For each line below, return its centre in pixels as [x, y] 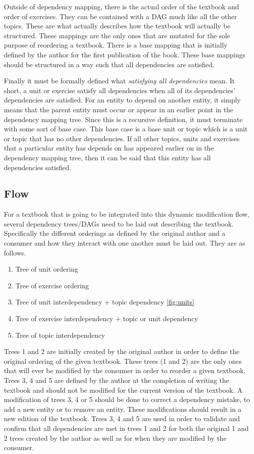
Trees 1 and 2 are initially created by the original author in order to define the [122, 351]
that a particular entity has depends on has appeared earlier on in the [109, 148]
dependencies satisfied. [38, 167]
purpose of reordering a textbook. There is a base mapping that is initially [116, 45]
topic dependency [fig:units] [153, 302]
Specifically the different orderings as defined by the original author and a [115, 233]
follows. [15, 252]
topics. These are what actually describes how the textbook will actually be [117, 26]
